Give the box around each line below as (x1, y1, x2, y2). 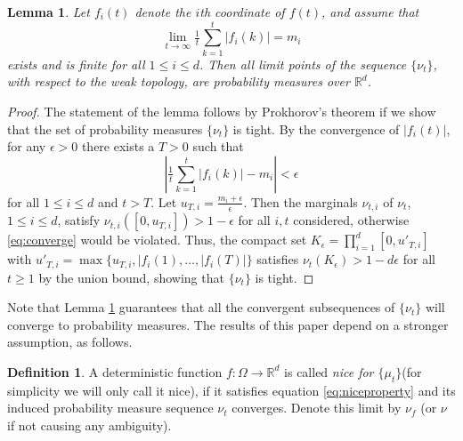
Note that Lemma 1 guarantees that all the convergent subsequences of (7, 298, 395, 317)
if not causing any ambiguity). (7, 415, 172, 434)
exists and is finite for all (7, 54, 145, 73)
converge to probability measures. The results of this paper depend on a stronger (7, 315, 449, 333)
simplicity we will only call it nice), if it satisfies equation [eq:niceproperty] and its (7, 381, 456, 399)
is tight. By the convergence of (232, 119, 400, 138)
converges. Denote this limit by (231, 398, 402, 417)
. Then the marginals (243, 192, 358, 211)
